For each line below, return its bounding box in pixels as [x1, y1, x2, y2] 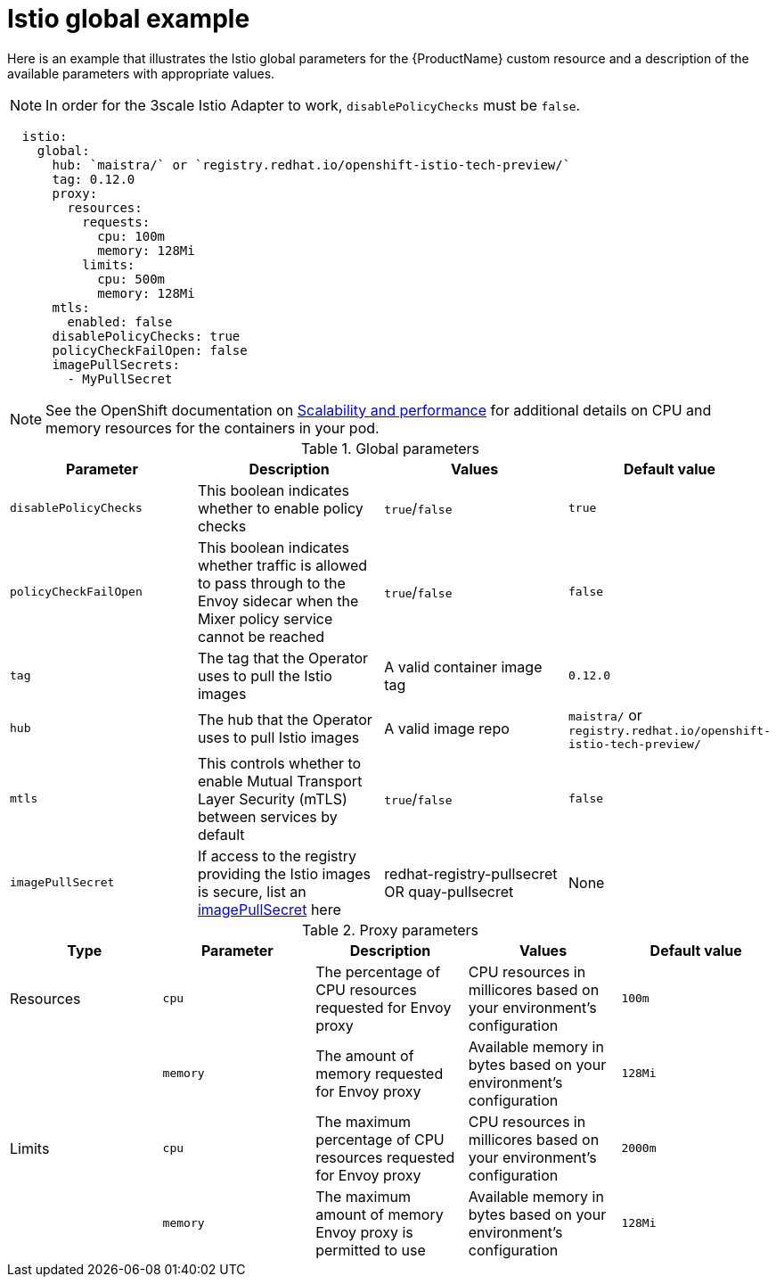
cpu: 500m [97, 271, 166, 286]
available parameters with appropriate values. [7, 65, 275, 81]
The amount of [315, 1046, 414, 1065]
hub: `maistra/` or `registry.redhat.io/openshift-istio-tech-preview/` [52, 157, 571, 172]
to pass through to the [197, 573, 346, 592]
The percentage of [315, 962, 441, 981]
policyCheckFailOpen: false [52, 342, 248, 358]
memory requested [315, 1064, 444, 1082]
